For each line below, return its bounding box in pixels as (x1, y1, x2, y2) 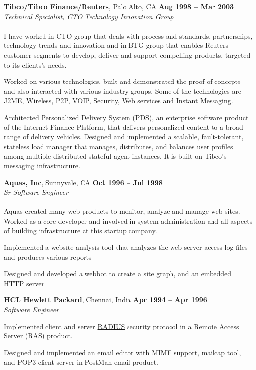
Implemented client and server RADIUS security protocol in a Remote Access (4, 321, 239, 331)
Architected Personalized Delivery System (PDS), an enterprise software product (4, 112, 249, 122)
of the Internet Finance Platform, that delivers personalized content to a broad (4, 122, 243, 132)
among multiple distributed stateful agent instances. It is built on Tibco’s (4, 151, 227, 161)
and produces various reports (4, 251, 92, 262)
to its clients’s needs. (4, 59, 67, 70)
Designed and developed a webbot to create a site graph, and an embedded (4, 268, 232, 279)
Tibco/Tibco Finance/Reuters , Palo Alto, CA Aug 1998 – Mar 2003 (4, 1, 234, 11)
